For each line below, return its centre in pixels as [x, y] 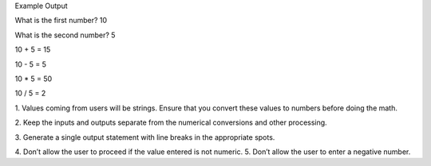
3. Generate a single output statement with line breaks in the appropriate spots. [145, 137]
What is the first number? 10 [61, 21]
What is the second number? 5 [65, 35]
